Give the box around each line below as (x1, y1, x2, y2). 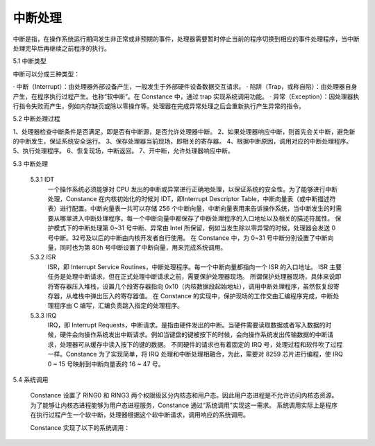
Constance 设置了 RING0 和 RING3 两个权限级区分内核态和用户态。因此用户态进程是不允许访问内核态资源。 (30, 391, 338, 400)
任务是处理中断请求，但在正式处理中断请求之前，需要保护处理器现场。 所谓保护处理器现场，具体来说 (47, 273, 335, 281)
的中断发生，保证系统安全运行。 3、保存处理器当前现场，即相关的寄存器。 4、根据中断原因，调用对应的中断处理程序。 (12, 137, 353, 146)
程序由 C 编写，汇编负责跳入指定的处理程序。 (53, 302, 184, 310)
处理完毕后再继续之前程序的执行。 (12, 44, 110, 52)
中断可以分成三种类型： (12, 69, 80, 78)
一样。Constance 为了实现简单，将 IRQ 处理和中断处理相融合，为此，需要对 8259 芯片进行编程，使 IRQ (47, 350, 343, 359)
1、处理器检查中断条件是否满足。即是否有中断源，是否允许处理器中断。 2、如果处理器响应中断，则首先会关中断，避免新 (12, 127, 356, 135)
